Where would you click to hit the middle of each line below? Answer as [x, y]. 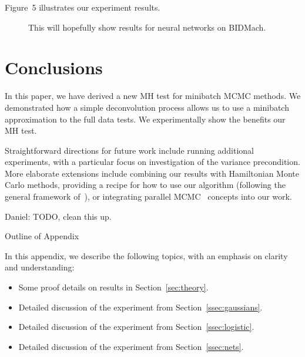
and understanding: [40, 267]
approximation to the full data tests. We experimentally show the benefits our [145, 119]
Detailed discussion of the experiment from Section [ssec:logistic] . [136, 327]
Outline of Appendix [42, 236]
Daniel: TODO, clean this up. [58, 216]
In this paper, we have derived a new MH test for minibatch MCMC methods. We [153, 96]
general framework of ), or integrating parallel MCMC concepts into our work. [148, 196]
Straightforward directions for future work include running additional [130, 150]
